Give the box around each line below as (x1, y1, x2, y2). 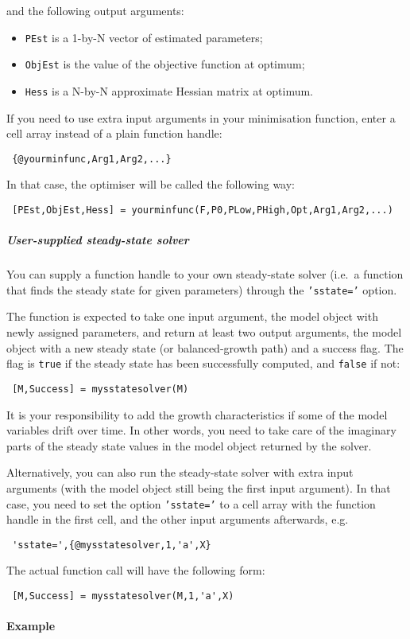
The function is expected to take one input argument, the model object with (6, 308, 378, 325)
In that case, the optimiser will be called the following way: (6, 176, 296, 193)
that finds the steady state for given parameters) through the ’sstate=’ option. (6, 281, 397, 298)
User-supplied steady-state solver (6, 232, 189, 248)
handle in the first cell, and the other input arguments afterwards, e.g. (6, 511, 349, 528)
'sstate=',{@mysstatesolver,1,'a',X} (12, 539, 211, 551)
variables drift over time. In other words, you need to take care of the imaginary (6, 422, 396, 438)
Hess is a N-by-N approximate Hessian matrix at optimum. (25, 82, 314, 99)
